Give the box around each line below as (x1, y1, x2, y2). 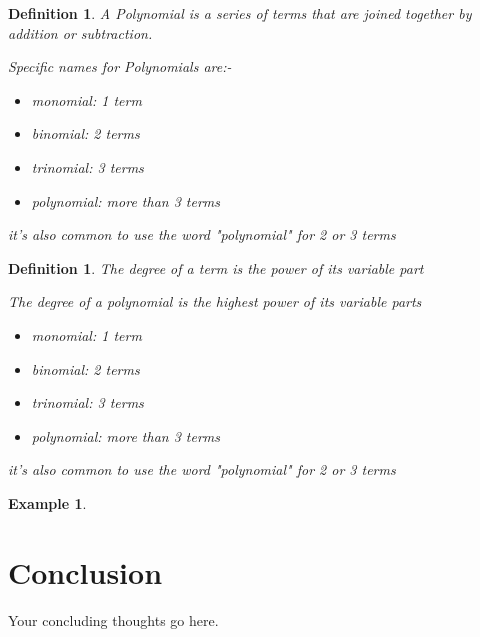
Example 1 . (8, 492, 87, 513)
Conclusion (8, 551, 163, 592)
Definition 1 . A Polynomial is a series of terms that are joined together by (8, 3, 472, 23)
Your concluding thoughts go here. (8, 609, 219, 630)
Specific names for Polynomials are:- (8, 56, 232, 77)
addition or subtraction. (8, 22, 153, 43)
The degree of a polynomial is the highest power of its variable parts (8, 291, 422, 312)
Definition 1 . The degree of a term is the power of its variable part (8, 257, 424, 278)
